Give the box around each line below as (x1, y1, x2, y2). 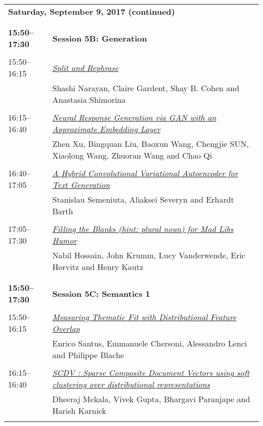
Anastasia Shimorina (52, 94, 126, 105)
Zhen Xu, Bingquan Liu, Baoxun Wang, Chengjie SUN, (52, 138, 249, 149)
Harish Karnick (52, 405, 106, 416)
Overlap (52, 323, 80, 334)
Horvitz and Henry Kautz (52, 261, 144, 273)
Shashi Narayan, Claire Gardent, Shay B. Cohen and (52, 82, 240, 94)
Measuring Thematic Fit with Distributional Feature (52, 311, 237, 323)
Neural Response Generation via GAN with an (52, 111, 216, 123)
